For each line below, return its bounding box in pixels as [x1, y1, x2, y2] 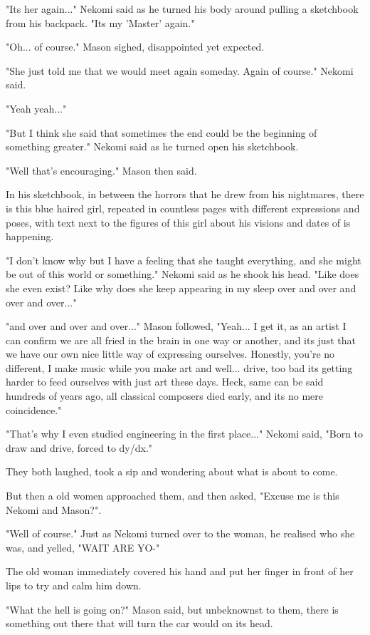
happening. [6, 229, 54, 244]
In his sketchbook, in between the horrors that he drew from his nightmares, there [6, 187, 364, 202]
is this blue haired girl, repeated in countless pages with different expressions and [6, 200, 360, 215]
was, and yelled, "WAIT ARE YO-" [6, 540, 160, 554]
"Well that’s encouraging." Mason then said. [6, 162, 197, 177]
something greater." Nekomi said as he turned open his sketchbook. [6, 139, 299, 154]
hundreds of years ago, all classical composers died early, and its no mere [6, 388, 323, 403]
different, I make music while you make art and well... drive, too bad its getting [6, 360, 353, 375]
